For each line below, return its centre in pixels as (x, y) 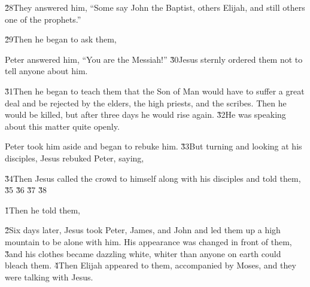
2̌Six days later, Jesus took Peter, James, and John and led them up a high (143, 230)
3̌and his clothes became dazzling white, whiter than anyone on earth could (143, 253)
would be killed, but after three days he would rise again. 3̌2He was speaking (145, 115)
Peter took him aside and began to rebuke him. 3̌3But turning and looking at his (154, 146)
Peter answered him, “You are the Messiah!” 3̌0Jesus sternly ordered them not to (154, 59)
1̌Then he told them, (42, 210)
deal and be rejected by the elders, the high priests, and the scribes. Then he (146, 103)
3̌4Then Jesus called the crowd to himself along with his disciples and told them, (153, 178)
